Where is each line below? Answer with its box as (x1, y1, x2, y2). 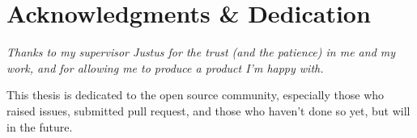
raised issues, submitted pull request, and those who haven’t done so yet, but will (6, 102, 411, 119)
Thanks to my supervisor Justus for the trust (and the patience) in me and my (6, 44, 396, 61)
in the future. (6, 118, 73, 135)
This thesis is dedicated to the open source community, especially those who (6, 86, 385, 103)
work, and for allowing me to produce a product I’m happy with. (6, 59, 324, 76)
